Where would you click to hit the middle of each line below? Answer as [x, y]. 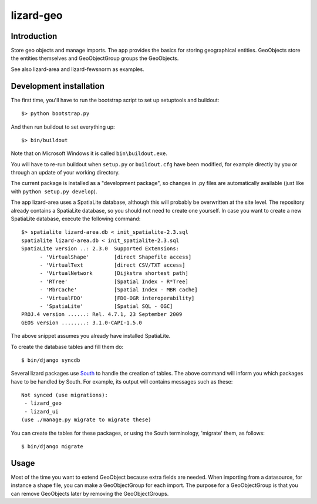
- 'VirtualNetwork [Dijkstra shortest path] [114, 273]
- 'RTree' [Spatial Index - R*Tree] [114, 281]
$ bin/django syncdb [51, 360]
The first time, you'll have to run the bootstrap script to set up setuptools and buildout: [115, 100]
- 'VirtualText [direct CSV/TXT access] [112, 265]
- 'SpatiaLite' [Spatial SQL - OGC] [106, 306]
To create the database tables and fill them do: [67, 347]
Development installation [58, 86]
